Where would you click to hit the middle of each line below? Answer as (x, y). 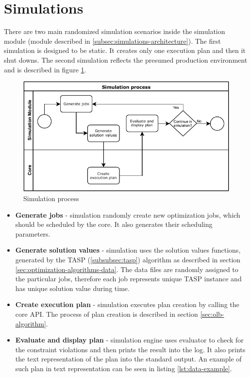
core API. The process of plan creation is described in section (107, 314)
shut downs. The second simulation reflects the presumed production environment (126, 60)
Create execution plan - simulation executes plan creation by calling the (127, 304)
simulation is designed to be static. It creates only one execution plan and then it (125, 50)
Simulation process (51, 198)
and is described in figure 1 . (45, 69)
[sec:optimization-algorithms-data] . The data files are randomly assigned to (127, 269)
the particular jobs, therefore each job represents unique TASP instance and (128, 279)
